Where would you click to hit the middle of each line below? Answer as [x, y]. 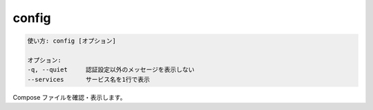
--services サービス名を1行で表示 [88, 79]
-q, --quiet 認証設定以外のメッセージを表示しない [111, 70]
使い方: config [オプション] [72, 41]
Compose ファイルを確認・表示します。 [69, 97]
